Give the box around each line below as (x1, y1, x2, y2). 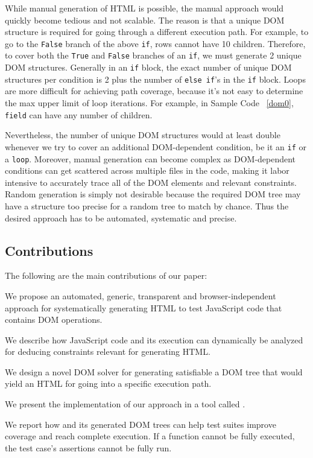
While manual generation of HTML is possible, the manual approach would (5, 2, 284, 14)
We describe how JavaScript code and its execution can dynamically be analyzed (5, 333, 303, 346)
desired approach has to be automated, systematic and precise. (5, 211, 237, 224)
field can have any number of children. (5, 108, 153, 121)
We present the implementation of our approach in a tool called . (5, 398, 245, 410)
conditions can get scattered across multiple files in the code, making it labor (5, 164, 289, 177)
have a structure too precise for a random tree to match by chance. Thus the (5, 199, 289, 212)
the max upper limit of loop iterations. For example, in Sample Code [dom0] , (5, 97, 294, 109)
